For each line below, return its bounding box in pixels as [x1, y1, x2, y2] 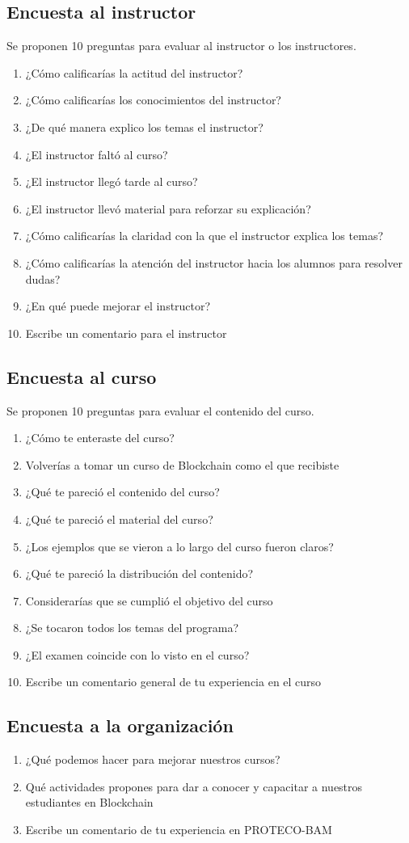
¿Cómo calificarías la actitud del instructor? [25, 64, 243, 81]
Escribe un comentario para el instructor [25, 324, 227, 341]
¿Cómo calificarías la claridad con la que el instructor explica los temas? [25, 227, 383, 244]
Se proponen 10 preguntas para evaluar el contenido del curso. [6, 402, 314, 419]
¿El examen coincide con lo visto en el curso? [25, 646, 250, 663]
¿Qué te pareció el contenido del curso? [25, 483, 220, 500]
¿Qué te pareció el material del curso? [25, 510, 213, 527]
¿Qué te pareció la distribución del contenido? [25, 565, 254, 582]
